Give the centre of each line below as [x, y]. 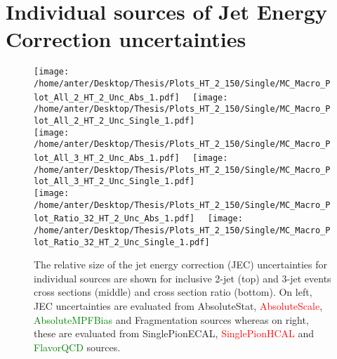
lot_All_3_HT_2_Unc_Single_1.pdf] [114, 182]
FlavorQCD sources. [77, 347]
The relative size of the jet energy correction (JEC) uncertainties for [181, 265]
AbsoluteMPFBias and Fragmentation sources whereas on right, [171, 319]
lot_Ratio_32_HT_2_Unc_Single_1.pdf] [122, 242]
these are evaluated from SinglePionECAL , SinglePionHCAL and [174, 333]
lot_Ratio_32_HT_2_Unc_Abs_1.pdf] [114, 219]
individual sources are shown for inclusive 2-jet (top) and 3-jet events [183, 278]
